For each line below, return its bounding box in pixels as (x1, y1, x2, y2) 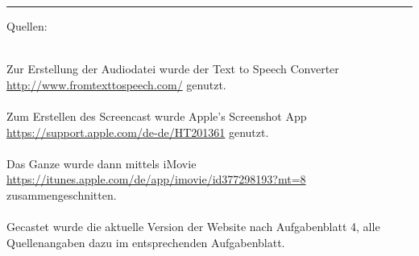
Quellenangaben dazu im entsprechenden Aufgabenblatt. (6, 233, 285, 250)
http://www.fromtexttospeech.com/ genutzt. (6, 76, 226, 93)
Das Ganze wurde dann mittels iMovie (6, 155, 197, 171)
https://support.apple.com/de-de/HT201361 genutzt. (6, 123, 269, 140)
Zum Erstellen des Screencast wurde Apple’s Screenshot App (6, 107, 307, 124)
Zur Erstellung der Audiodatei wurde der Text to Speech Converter (6, 60, 339, 77)
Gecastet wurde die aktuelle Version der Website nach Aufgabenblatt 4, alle (6, 218, 380, 235)
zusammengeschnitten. (6, 186, 117, 203)
